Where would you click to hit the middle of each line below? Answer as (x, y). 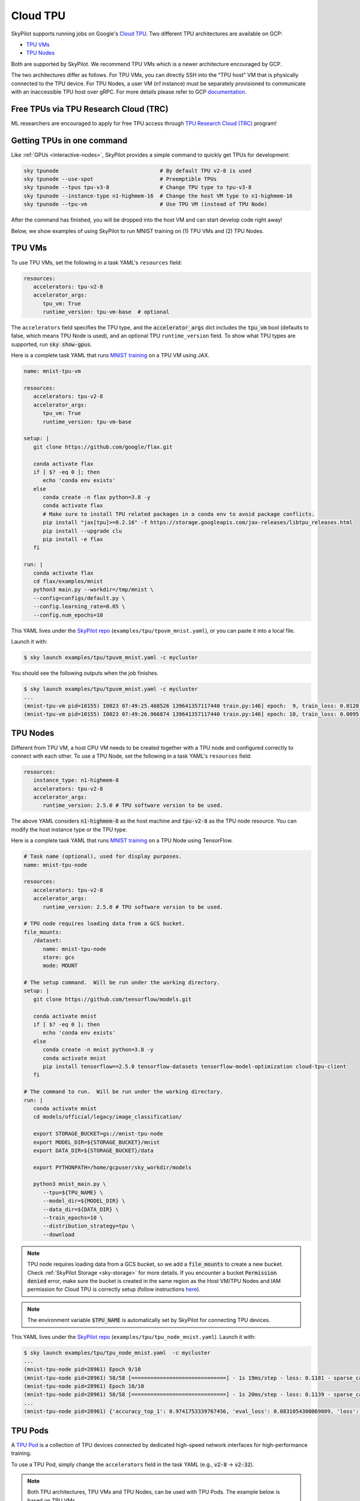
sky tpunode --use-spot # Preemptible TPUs (120, 179)
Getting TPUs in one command (69, 140)
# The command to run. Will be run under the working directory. (123, 1092)
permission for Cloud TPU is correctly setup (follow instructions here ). (114, 1289)
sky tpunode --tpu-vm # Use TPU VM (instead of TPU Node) (145, 204)
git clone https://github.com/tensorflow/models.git (112, 999)
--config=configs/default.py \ (79, 598)
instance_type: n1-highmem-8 (76, 780)
